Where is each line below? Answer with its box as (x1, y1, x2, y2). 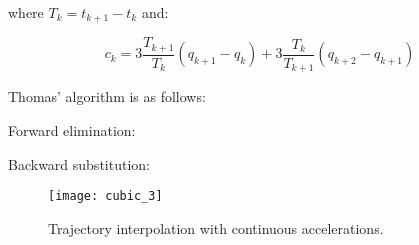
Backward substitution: (8, 153, 150, 174)
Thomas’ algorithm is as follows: (8, 86, 206, 107)
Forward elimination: (8, 119, 136, 140)
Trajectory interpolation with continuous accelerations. (48, 217, 384, 238)
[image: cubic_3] (48, 189, 163, 204)
